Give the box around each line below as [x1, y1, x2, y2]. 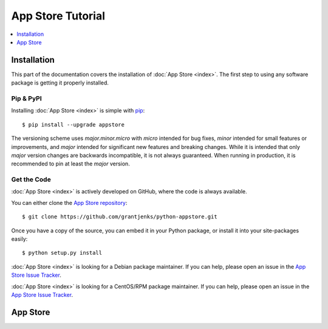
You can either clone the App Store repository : [11, 199, 128, 206]
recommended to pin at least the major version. [11, 160, 130, 167]
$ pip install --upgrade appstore [22, 121, 125, 128]
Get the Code [11, 175, 51, 184]
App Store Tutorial [11, 9, 106, 23]
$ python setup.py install [22, 249, 103, 257]
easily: [11, 235, 28, 243]
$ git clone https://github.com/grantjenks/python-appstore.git [22, 213, 218, 220]
